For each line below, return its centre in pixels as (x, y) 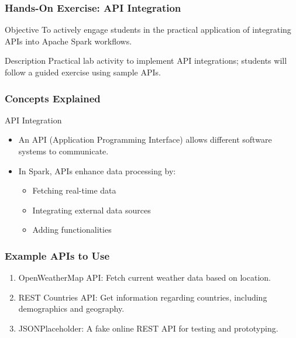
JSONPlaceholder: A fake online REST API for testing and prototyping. (148, 328)
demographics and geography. (71, 308)
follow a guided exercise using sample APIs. (83, 72)
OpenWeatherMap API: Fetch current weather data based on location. (144, 277)
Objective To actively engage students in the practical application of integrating (148, 30)
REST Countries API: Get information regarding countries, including (143, 297)
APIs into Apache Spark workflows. (68, 41)
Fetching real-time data (74, 190)
